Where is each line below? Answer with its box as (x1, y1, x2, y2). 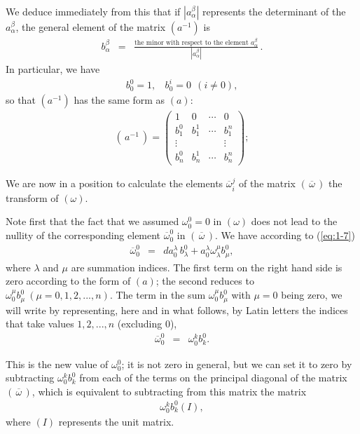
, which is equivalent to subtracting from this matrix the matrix (32, 384, 307, 398)
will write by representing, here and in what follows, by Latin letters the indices (6, 302, 348, 317)
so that (6, 93, 36, 107)
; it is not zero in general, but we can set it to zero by (121, 356, 352, 371)
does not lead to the (251, 214, 338, 229)
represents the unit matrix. (58, 414, 174, 429)
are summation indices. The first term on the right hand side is (71, 259, 342, 274)
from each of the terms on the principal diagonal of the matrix (79, 370, 347, 385)
